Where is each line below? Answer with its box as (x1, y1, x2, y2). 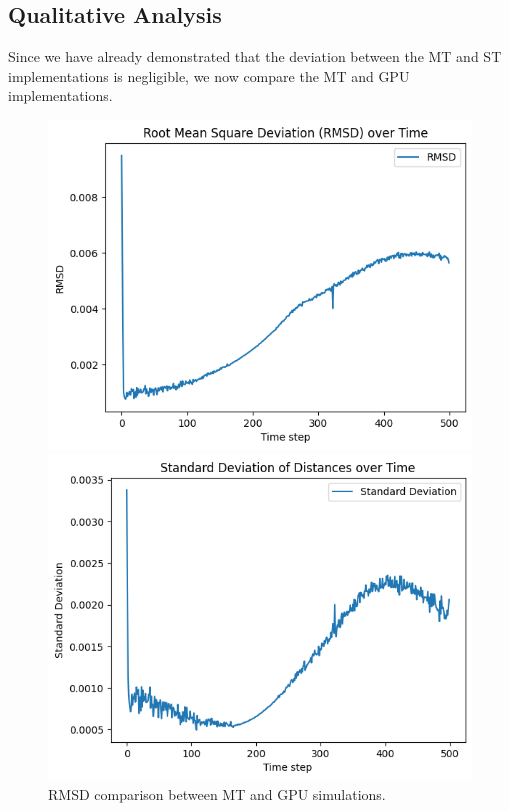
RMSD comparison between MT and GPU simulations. (48, 783, 386, 804)
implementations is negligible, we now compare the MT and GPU (8, 65, 410, 86)
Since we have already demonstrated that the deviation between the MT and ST (8, 46, 502, 67)
